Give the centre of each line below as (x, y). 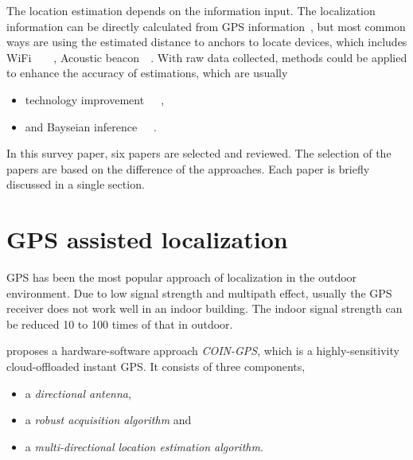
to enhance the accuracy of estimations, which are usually (147, 73)
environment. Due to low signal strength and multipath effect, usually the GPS (199, 292)
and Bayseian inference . (91, 126)
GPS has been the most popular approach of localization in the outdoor (182, 277)
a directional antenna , (78, 393)
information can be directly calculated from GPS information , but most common (206, 26)
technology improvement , (95, 99)
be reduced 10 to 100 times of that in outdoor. (120, 324)
